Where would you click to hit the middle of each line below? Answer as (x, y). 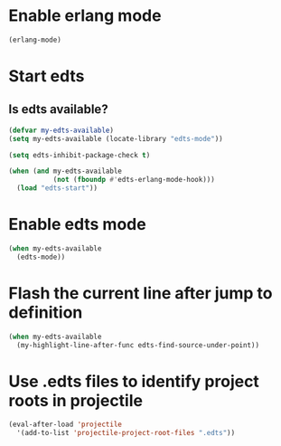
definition (46, 312)
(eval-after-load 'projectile (66, 425)
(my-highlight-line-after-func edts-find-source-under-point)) (138, 345)
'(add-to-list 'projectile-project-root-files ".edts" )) (126, 433)
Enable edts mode (77, 225)
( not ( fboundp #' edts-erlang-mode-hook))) (134, 180)
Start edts (47, 76)
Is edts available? (59, 109)
